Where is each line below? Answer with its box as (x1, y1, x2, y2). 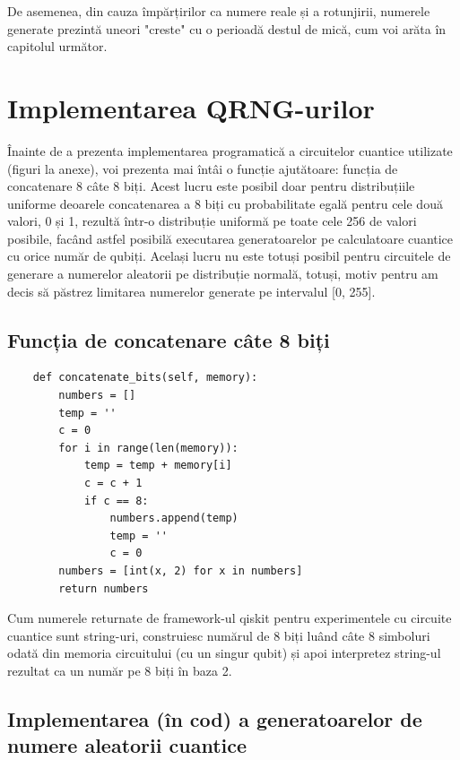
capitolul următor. (7, 37, 108, 56)
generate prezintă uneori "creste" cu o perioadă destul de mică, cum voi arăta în (7, 19, 447, 38)
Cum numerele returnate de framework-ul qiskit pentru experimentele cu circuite (7, 609, 452, 627)
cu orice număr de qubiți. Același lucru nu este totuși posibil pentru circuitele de (7, 246, 451, 265)
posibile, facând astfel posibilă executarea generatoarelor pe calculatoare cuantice (7, 229, 454, 247)
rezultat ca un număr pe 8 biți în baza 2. (7, 661, 232, 679)
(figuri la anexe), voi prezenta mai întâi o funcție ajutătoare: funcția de (7, 159, 398, 177)
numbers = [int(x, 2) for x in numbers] (58, 564, 303, 577)
